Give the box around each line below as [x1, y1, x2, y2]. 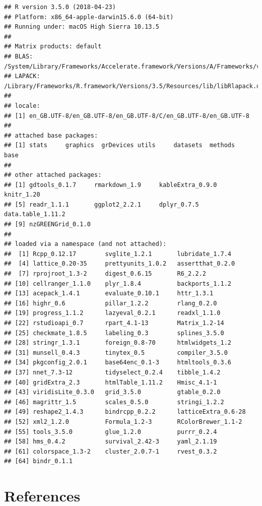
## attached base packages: [4, 132, 98, 139]
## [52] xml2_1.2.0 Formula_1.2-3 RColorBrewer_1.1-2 [4, 418, 242, 425]
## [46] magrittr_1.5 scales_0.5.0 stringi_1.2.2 [4, 398, 224, 406]
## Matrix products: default [4, 43, 102, 50]
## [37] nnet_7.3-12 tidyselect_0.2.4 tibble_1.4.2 [4, 368, 221, 376]
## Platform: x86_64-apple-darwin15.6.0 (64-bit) [4, 13, 174, 21]
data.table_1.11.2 [4, 211, 65, 218]
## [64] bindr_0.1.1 [4, 458, 73, 465]
